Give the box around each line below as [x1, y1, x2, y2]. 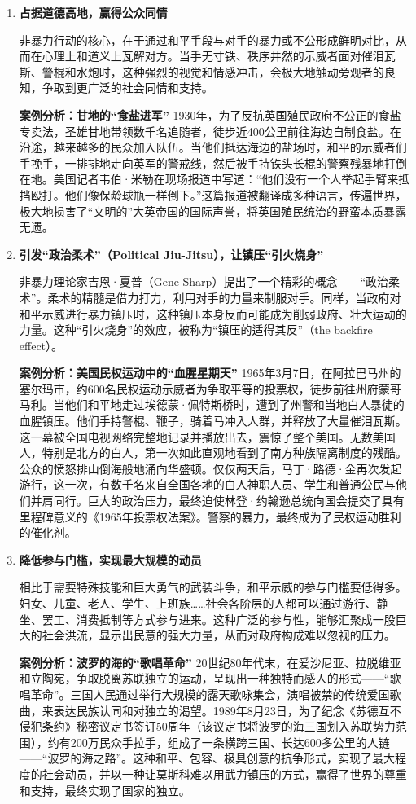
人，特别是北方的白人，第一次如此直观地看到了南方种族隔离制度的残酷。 [19, 444, 407, 461]
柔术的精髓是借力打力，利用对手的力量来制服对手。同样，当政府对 [47, 288, 401, 305]
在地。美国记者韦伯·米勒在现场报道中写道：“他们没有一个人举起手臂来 [19, 170, 399, 187]
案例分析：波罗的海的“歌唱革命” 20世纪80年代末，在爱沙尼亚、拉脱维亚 [19, 653, 401, 670]
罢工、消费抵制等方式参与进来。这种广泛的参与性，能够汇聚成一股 [42, 610, 396, 627]
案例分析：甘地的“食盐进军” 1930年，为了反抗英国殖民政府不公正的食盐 [19, 106, 401, 123]
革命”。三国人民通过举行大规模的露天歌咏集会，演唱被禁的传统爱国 [30, 685, 390, 702]
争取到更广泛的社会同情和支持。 [42, 79, 213, 96]
